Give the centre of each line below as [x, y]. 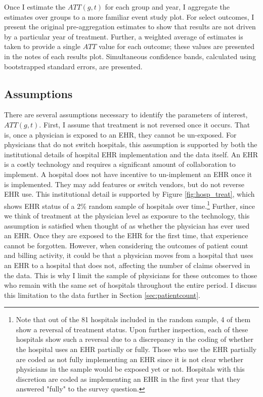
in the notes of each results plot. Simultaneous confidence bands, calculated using [130, 56]
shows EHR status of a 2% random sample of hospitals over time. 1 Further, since [130, 205]
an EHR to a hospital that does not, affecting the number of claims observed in [127, 265]
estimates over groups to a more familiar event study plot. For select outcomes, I [129, 16]
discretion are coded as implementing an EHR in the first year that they [128, 379]
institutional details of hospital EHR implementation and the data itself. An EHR [131, 154]
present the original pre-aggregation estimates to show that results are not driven [130, 27]
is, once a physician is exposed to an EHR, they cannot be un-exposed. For [120, 134]
